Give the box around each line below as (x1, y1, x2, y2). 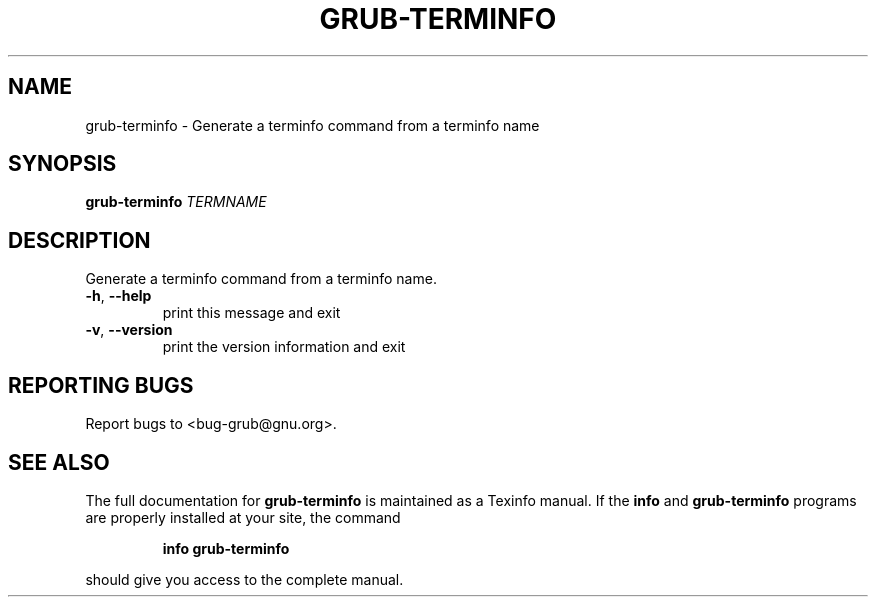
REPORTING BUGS (8, 372, 194, 398)
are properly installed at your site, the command (85, 508, 401, 526)
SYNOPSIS (8, 151, 117, 177)
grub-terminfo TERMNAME (85, 193, 267, 211)
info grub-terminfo (162, 539, 290, 557)
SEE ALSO (8, 449, 110, 475)
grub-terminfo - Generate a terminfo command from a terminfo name (85, 116, 540, 134)
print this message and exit (162, 304, 341, 322)
